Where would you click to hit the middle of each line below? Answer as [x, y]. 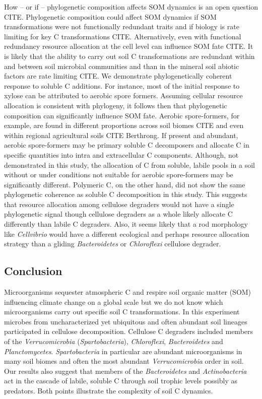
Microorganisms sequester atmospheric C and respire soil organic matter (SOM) [128, 292]
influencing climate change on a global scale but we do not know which [114, 302]
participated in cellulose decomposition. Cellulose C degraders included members [129, 331]
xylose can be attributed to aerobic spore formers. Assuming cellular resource [123, 95]
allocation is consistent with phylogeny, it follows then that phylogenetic [116, 105]
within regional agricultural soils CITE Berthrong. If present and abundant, [121, 135]
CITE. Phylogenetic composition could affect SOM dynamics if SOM [110, 16]
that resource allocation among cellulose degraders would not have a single [119, 204]
